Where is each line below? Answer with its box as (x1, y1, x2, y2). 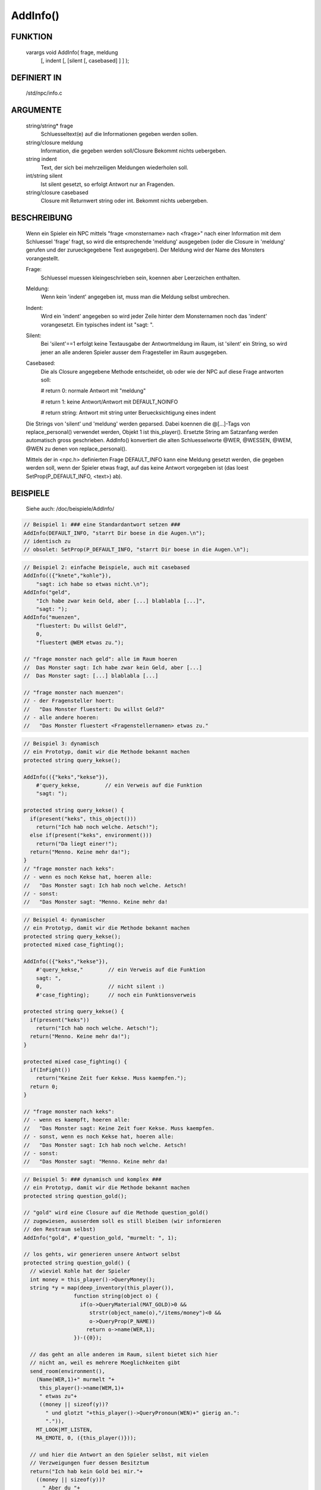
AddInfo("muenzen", (23, 614, 80, 621)
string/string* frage (26, 122, 74, 129)
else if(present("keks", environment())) (30, 832, 153, 839)
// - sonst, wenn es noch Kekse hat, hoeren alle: (23, 1133, 175, 1140)
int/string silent (26, 172, 63, 179)
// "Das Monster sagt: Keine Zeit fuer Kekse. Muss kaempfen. (23, 1125, 215, 1132)
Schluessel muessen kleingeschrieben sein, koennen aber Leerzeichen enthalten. (40, 274, 241, 281)
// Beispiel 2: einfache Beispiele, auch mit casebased (23, 564, 190, 570)
